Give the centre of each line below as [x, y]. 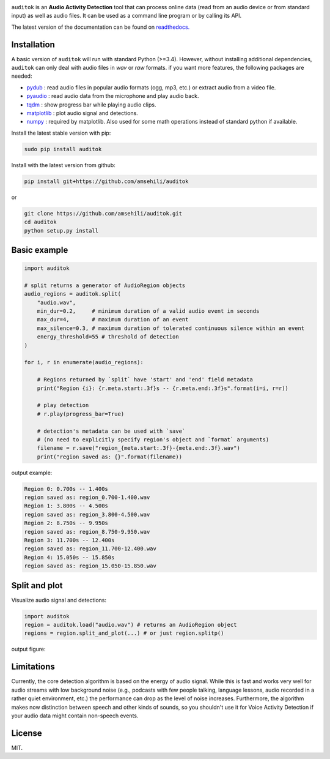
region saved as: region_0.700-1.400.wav [87, 498]
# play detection [63, 405]
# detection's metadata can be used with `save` [111, 431]
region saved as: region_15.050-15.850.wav [90, 566]
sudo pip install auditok [63, 149]
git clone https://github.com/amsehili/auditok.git [103, 213]
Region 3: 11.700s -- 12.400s [69, 540]
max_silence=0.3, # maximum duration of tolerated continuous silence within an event [171, 328]
